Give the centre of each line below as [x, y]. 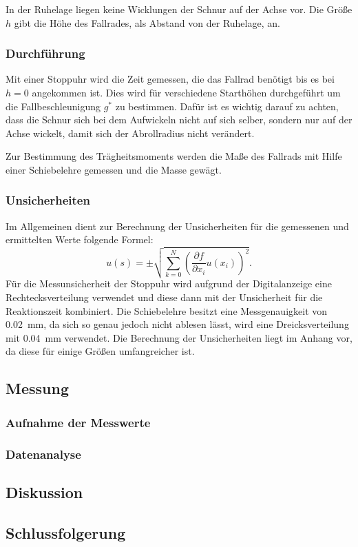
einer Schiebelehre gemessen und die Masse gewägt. [114, 169]
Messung [37, 388]
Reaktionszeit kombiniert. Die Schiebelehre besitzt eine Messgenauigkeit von [167, 310]
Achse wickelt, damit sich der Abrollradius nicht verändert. [130, 133]
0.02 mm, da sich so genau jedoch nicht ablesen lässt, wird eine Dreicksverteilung [177, 324]
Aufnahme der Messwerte [78, 422]
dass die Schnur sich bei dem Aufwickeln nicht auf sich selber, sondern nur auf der [179, 120]
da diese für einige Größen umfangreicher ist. [100, 351]
